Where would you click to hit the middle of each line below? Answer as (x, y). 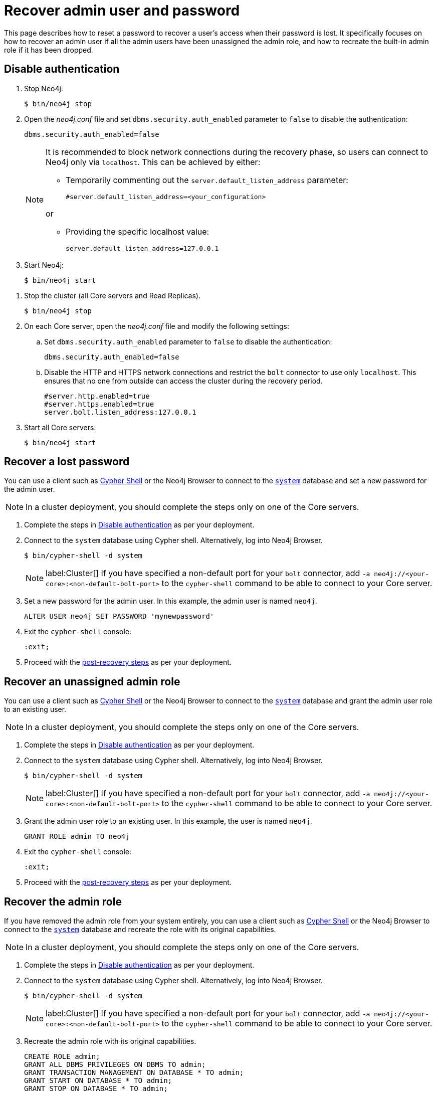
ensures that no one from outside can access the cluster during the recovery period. (183, 381)
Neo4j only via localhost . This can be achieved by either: (153, 162)
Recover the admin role (63, 901)
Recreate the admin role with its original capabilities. (110, 1041)
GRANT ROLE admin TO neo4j (77, 837)
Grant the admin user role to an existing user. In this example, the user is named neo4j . (168, 821)
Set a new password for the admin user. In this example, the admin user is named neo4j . (171, 601)
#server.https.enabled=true (99, 404)
